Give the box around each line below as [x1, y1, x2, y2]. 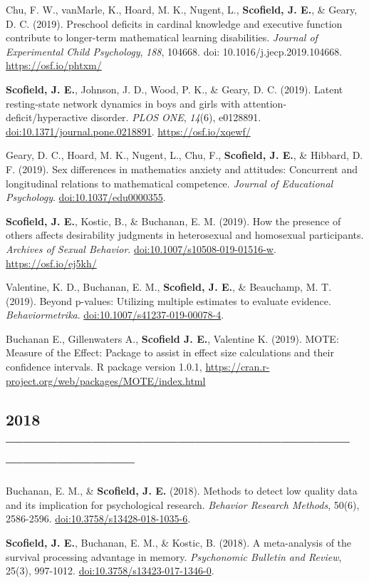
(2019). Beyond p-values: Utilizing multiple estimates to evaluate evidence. [6, 293, 331, 308]
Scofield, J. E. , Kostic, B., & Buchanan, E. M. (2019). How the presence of [6, 213, 341, 228]
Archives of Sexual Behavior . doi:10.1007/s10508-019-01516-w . [6, 241, 276, 256]
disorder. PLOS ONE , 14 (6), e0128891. [90, 110, 261, 125]
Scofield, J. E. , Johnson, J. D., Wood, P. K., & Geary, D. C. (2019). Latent [6, 81, 343, 96]
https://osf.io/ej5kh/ [6, 255, 97, 270]
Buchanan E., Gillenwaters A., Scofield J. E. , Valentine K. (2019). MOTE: [6, 331, 339, 346]
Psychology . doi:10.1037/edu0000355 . [6, 190, 166, 205]
